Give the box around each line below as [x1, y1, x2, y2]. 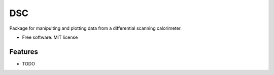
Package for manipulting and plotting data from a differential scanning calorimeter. [9, 25, 182, 31]
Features [9, 47, 38, 56]
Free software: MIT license [22, 34, 78, 40]
